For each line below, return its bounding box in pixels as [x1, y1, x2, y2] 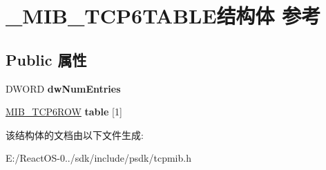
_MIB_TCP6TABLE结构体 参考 [6, 1, 321, 30]
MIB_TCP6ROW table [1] [6, 104, 122, 119]
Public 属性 [6, 48, 87, 70]
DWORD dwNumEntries [6, 81, 121, 95]
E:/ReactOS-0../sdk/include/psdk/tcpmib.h [6, 151, 191, 165]
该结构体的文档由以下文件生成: [6, 127, 144, 142]
